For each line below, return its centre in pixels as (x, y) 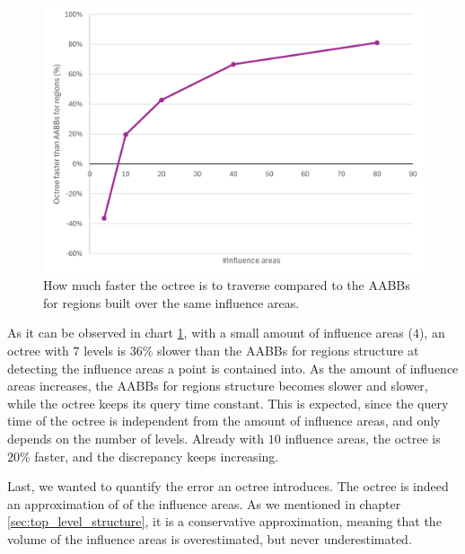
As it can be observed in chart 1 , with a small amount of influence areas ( (210, 333)
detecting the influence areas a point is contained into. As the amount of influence (233, 368)
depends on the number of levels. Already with (136, 438)
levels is (105, 351)
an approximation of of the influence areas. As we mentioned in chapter (204, 503)
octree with (38, 351)
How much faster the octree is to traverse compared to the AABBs (227, 285)
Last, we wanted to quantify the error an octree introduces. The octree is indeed (228, 486)
